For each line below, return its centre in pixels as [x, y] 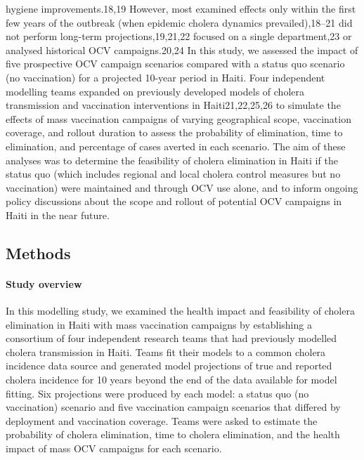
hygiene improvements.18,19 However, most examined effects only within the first [181, 8]
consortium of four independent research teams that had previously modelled [171, 338]
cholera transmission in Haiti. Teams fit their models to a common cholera [166, 351]
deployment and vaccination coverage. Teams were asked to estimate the [162, 420]
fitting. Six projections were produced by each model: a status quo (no [157, 393]
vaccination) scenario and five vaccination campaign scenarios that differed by [173, 407]
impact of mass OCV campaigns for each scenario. [114, 448]
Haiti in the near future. [58, 215]
